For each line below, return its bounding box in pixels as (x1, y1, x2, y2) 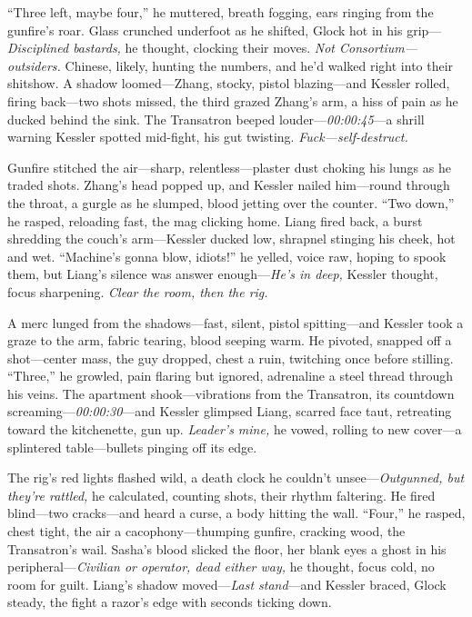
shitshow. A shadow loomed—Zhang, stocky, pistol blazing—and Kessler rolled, (7, 74, 450, 93)
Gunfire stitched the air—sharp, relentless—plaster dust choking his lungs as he (7, 157, 451, 176)
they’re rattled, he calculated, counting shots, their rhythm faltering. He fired (7, 485, 436, 504)
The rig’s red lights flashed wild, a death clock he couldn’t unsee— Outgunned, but (7, 468, 465, 487)
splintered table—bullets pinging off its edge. (7, 437, 257, 456)
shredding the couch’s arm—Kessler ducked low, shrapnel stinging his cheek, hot (7, 229, 456, 248)
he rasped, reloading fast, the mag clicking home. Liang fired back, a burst (7, 211, 423, 230)
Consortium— (338, 38, 418, 57)
